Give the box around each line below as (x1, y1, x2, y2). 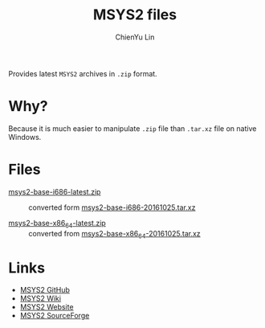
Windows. (8, 132, 42, 141)
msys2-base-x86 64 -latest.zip (8, 218, 106, 230)
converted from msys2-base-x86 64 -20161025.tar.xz (28, 228, 201, 240)
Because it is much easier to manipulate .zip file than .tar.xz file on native (8, 123, 257, 133)
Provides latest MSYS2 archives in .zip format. (8, 68, 158, 78)
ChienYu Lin (115, 32, 155, 42)
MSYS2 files (92, 6, 177, 24)
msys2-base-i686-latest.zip (8, 187, 101, 196)
